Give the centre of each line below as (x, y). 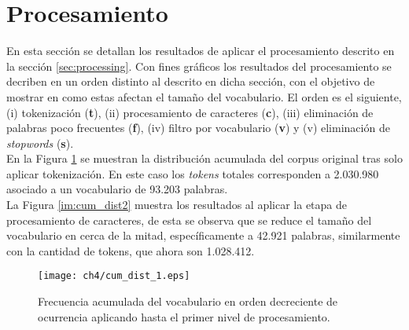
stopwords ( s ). (40, 143)
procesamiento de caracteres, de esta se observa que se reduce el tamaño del (189, 220)
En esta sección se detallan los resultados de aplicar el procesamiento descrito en (201, 51)
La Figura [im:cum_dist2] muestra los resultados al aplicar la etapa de (177, 205)
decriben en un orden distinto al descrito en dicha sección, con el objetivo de (191, 81)
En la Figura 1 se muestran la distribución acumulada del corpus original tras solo (204, 158)
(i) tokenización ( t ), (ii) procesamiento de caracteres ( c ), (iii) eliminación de (190, 112)
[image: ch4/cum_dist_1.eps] (114, 276)
